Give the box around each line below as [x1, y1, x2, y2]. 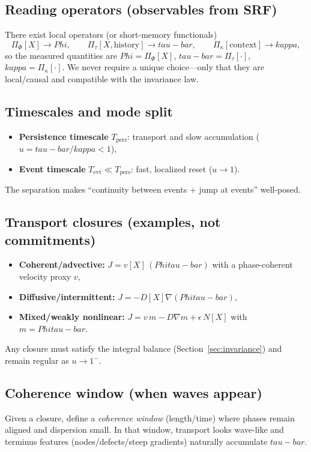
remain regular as [5, 354, 69, 367]
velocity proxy [19, 270, 71, 283]
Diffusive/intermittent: [19, 290, 115, 303]
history [113, 40, 140, 49]
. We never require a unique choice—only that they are [62, 61, 265, 73]
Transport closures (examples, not [5, 212, 221, 231]
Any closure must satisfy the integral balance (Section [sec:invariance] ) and [5, 342, 282, 355]
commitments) [5, 230, 96, 249]
